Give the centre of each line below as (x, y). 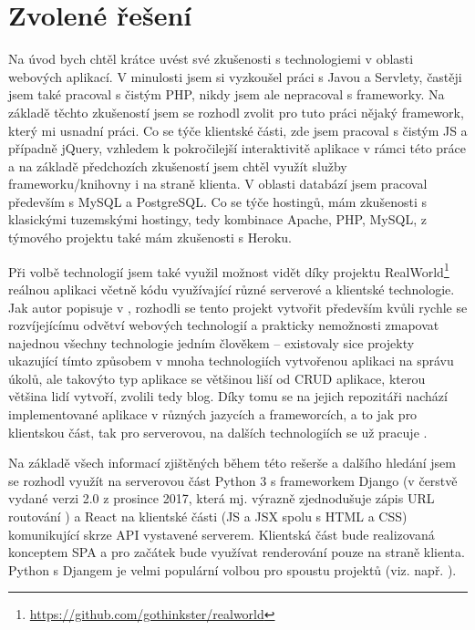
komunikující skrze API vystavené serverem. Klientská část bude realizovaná (222, 534)
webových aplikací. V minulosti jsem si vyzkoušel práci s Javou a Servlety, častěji (235, 76)
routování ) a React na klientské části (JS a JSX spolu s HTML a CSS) (208, 516)
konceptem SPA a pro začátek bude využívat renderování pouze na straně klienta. (237, 552)
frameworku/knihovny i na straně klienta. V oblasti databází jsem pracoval (218, 184)
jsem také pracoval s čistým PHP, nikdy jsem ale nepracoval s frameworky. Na (227, 94)
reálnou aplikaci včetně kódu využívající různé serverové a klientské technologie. (232, 289)
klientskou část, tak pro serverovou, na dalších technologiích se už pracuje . (218, 432)
